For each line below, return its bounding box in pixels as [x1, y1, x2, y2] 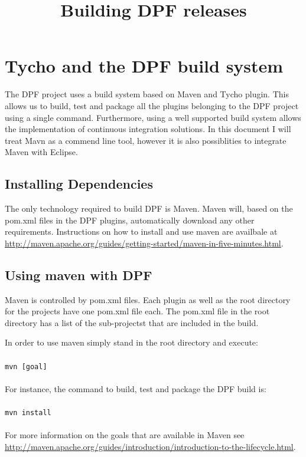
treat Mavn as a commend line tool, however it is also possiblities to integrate [5, 134, 287, 146]
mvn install [5, 409, 51, 417]
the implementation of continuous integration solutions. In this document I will [5, 123, 291, 135]
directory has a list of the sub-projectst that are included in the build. [5, 316, 259, 328]
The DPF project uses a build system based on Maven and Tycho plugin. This [5, 88, 289, 100]
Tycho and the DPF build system [5, 54, 284, 78]
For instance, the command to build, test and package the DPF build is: [5, 382, 266, 394]
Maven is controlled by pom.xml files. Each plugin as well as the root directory [5, 293, 291, 305]
